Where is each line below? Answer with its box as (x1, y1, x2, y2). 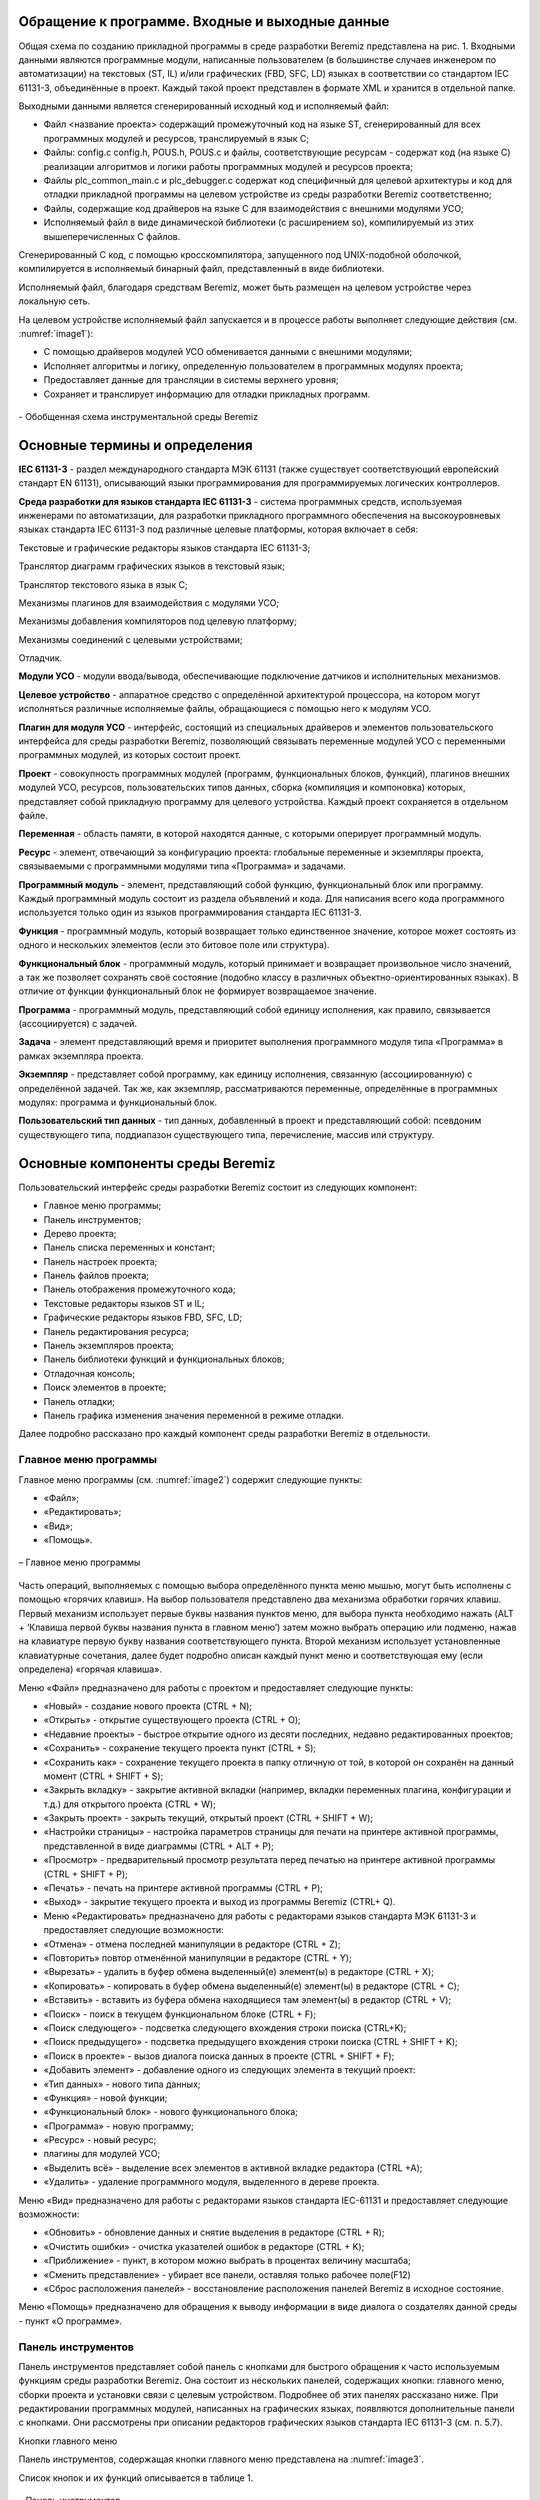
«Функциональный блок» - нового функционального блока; (43, 2106, 299, 2118)
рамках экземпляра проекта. (18, 1050, 144, 1062)
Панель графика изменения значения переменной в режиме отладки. (43, 1409, 344, 1421)
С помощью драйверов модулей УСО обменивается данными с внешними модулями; (43, 346, 413, 358)
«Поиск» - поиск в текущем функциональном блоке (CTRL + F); (43, 2008, 317, 2020)
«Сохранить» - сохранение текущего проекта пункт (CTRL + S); (43, 1742, 317, 1754)
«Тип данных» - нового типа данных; (43, 2078, 201, 2090)
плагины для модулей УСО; (43, 2148, 161, 2160)
